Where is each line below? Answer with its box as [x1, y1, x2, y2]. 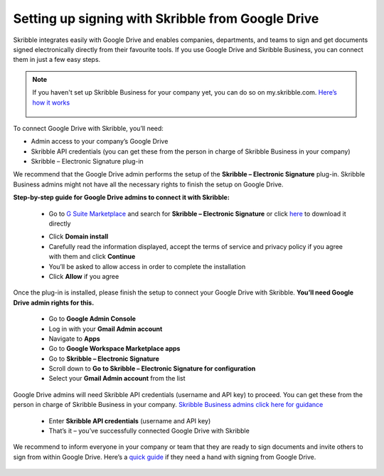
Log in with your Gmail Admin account [48, 324, 163, 333]
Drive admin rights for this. [13, 298, 95, 307]
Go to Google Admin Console [48, 314, 137, 323]
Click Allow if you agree [48, 272, 119, 280]
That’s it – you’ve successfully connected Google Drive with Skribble [48, 427, 250, 435]
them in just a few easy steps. [13, 55, 101, 64]
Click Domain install [48, 232, 109, 241]
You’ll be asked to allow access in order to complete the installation [48, 262, 246, 270]
